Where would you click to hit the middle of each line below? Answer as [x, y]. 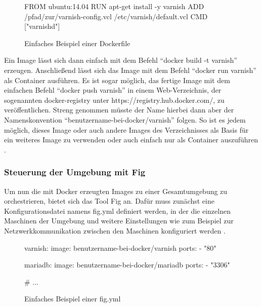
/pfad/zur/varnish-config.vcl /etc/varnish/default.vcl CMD [116, 16]
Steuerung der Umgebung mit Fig [75, 172]
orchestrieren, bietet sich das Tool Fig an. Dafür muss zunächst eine [109, 201]
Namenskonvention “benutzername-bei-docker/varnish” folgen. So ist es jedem [125, 119]
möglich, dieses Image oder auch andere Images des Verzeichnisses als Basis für [126, 129]
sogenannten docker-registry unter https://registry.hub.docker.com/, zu [114, 100]
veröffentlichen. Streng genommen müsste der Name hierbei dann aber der [119, 110]
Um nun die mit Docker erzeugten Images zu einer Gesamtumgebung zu [116, 191]
